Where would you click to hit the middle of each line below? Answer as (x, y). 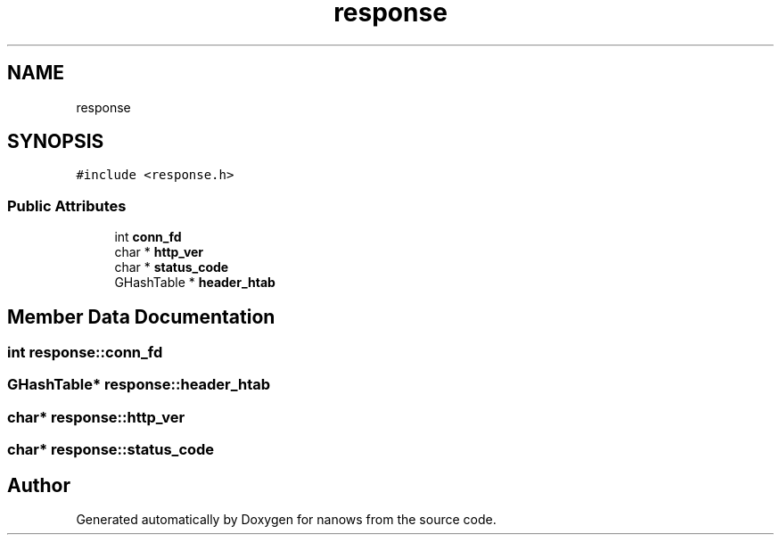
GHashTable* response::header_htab (139, 385)
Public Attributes (67, 205)
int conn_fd (148, 237)
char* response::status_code (111, 450)
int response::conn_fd (85, 353)
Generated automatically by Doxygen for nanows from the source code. (286, 519)
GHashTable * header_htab (195, 283)
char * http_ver (159, 252)
